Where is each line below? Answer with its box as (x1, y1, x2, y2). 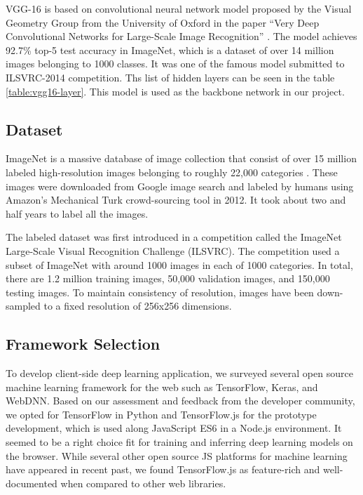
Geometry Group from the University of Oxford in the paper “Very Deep (6, 15, 320, 29)
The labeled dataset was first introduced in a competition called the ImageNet (6, 230, 342, 244)
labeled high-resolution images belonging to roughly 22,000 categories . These (6, 164, 338, 179)
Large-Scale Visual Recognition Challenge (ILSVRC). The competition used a (6, 243, 340, 258)
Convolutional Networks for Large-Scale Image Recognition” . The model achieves (6, 29, 357, 44)
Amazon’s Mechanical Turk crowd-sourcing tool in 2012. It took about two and (6, 192, 346, 207)
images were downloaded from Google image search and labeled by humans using (6, 178, 354, 193)
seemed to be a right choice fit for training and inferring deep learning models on (6, 435, 353, 449)
